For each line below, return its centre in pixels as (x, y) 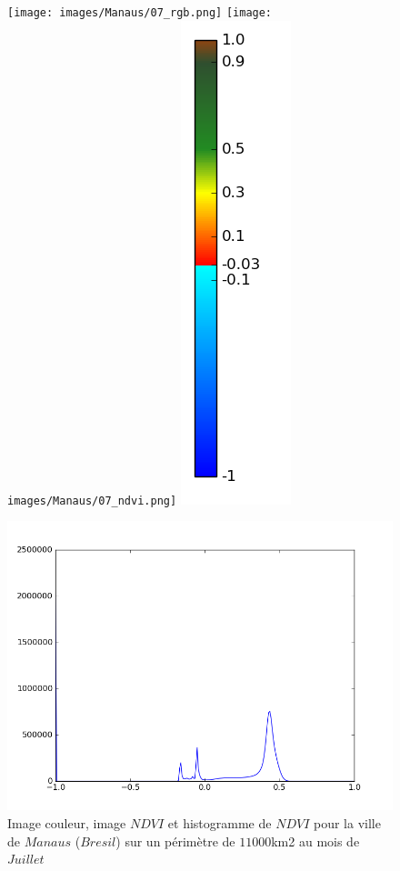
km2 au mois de (315, 841)
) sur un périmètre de (175, 841)
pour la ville (347, 822)
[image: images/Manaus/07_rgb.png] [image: (140, 13)
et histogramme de (220, 822)
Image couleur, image (67, 822)
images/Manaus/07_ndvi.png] (92, 501)
